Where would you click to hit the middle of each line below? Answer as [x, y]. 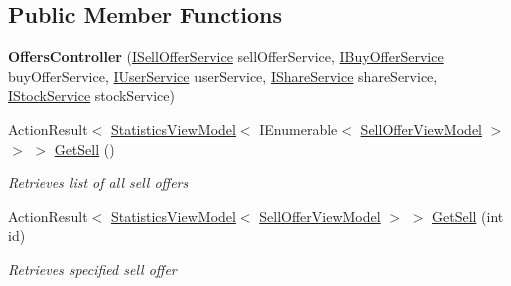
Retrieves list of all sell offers [98, 182]
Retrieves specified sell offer [92, 268]
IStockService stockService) [91, 95]
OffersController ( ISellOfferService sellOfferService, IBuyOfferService [226, 56]
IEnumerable [298, 128]
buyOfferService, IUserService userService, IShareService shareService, [223, 75]
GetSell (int [467, 215]
